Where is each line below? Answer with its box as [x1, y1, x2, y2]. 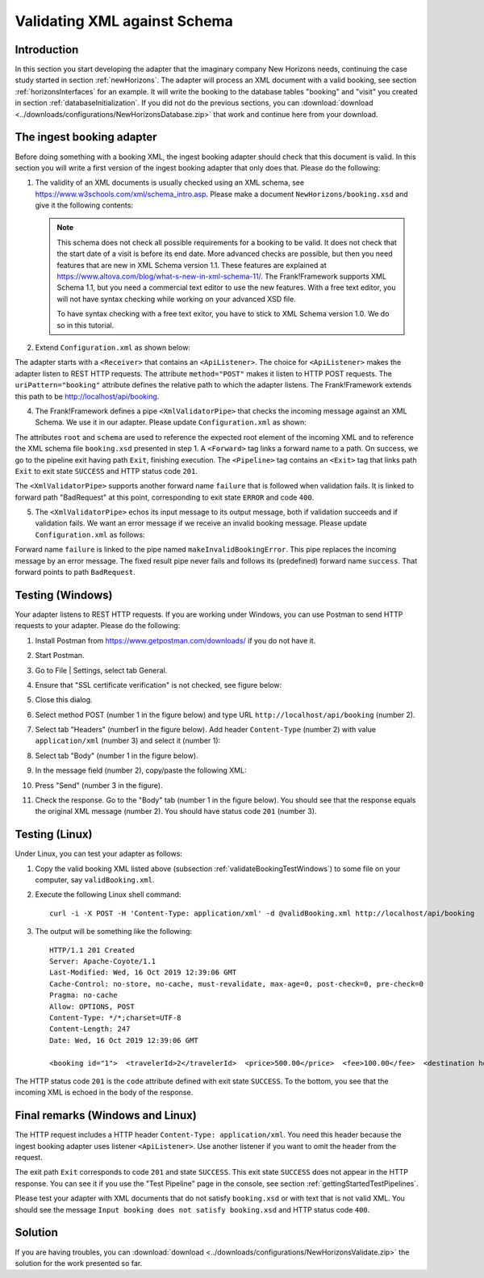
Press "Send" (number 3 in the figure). [35, 780, 163, 790]
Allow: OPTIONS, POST [49, 1002, 135, 1011]
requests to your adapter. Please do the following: [15, 621, 181, 631]
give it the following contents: [35, 200, 133, 210]
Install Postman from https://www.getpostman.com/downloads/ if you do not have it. [35, 635, 316, 645]
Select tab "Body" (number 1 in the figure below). [35, 751, 198, 761]
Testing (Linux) [15, 828, 93, 841]
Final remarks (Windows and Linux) [15, 1108, 197, 1122]
